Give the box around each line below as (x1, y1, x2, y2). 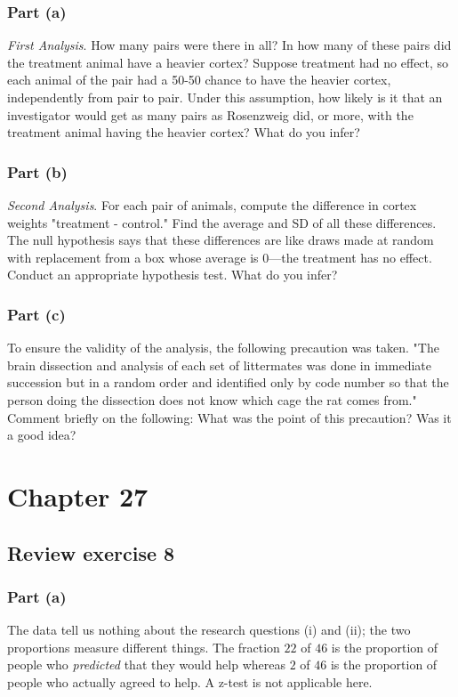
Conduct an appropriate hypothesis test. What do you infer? (7, 265, 338, 284)
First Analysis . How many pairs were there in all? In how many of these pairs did (7, 36, 452, 54)
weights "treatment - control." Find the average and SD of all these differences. (7, 213, 437, 231)
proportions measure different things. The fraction (7, 637, 280, 656)
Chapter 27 (7, 477, 149, 514)
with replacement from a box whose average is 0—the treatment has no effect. (7, 247, 432, 266)
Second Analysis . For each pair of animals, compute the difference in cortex (7, 196, 417, 214)
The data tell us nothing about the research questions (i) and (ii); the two (7, 620, 411, 639)
